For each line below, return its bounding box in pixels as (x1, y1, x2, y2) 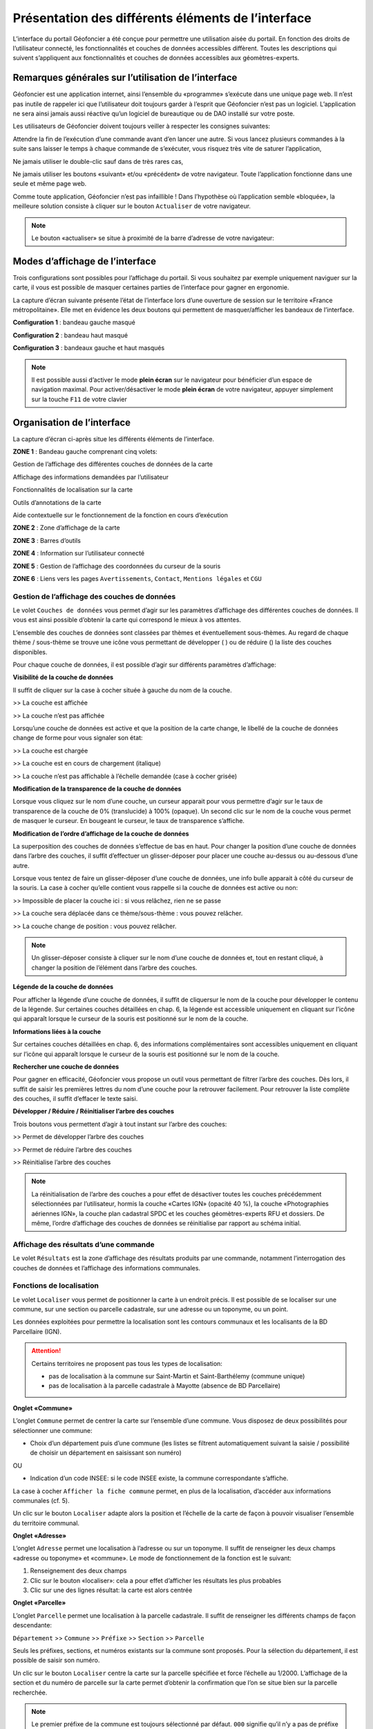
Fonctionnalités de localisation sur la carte (12, 486, 133, 494)
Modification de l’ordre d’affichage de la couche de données (12, 829, 189, 838)
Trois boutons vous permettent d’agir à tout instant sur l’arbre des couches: (12, 1120, 227, 1128)
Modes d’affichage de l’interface (12, 255, 157, 267)
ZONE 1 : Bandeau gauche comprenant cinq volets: (12, 447, 158, 456)
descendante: (12, 1621, 52, 1629)
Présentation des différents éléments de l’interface (12, 10, 312, 26)
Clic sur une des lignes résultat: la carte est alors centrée (30, 1586, 193, 1594)
